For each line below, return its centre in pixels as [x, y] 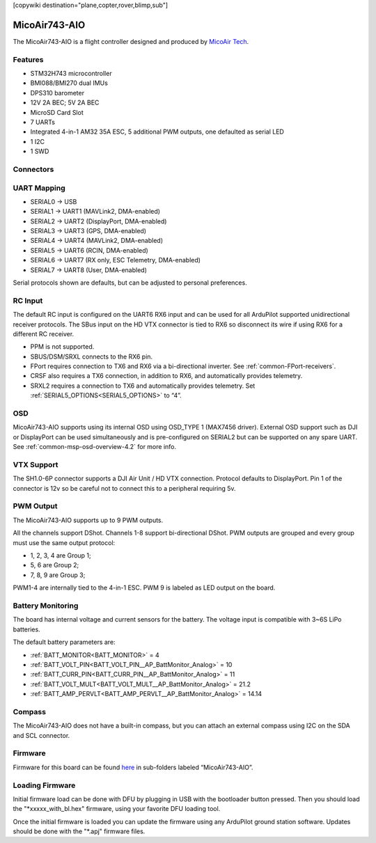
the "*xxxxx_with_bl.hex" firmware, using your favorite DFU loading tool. [117, 809]
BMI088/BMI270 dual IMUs [69, 83]
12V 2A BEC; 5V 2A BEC [65, 103]
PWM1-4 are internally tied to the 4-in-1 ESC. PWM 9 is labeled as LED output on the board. [144, 588]
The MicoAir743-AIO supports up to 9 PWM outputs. [88, 520]
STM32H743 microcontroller [71, 74]
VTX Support [36, 464]
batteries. [27, 629]
